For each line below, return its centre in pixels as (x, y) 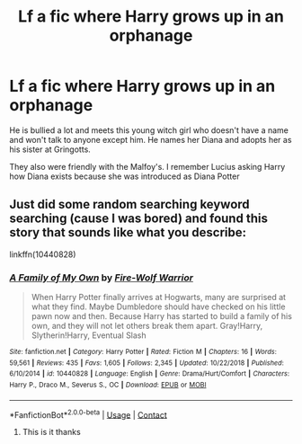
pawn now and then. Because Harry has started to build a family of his (161, 316)
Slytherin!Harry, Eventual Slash (89, 335)
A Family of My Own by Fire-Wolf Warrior (101, 278)
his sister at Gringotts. (50, 149)
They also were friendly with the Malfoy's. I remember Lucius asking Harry (147, 166)
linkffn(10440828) (43, 254)
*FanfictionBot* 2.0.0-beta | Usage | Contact (89, 413)
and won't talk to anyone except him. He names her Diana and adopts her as (151, 139)
